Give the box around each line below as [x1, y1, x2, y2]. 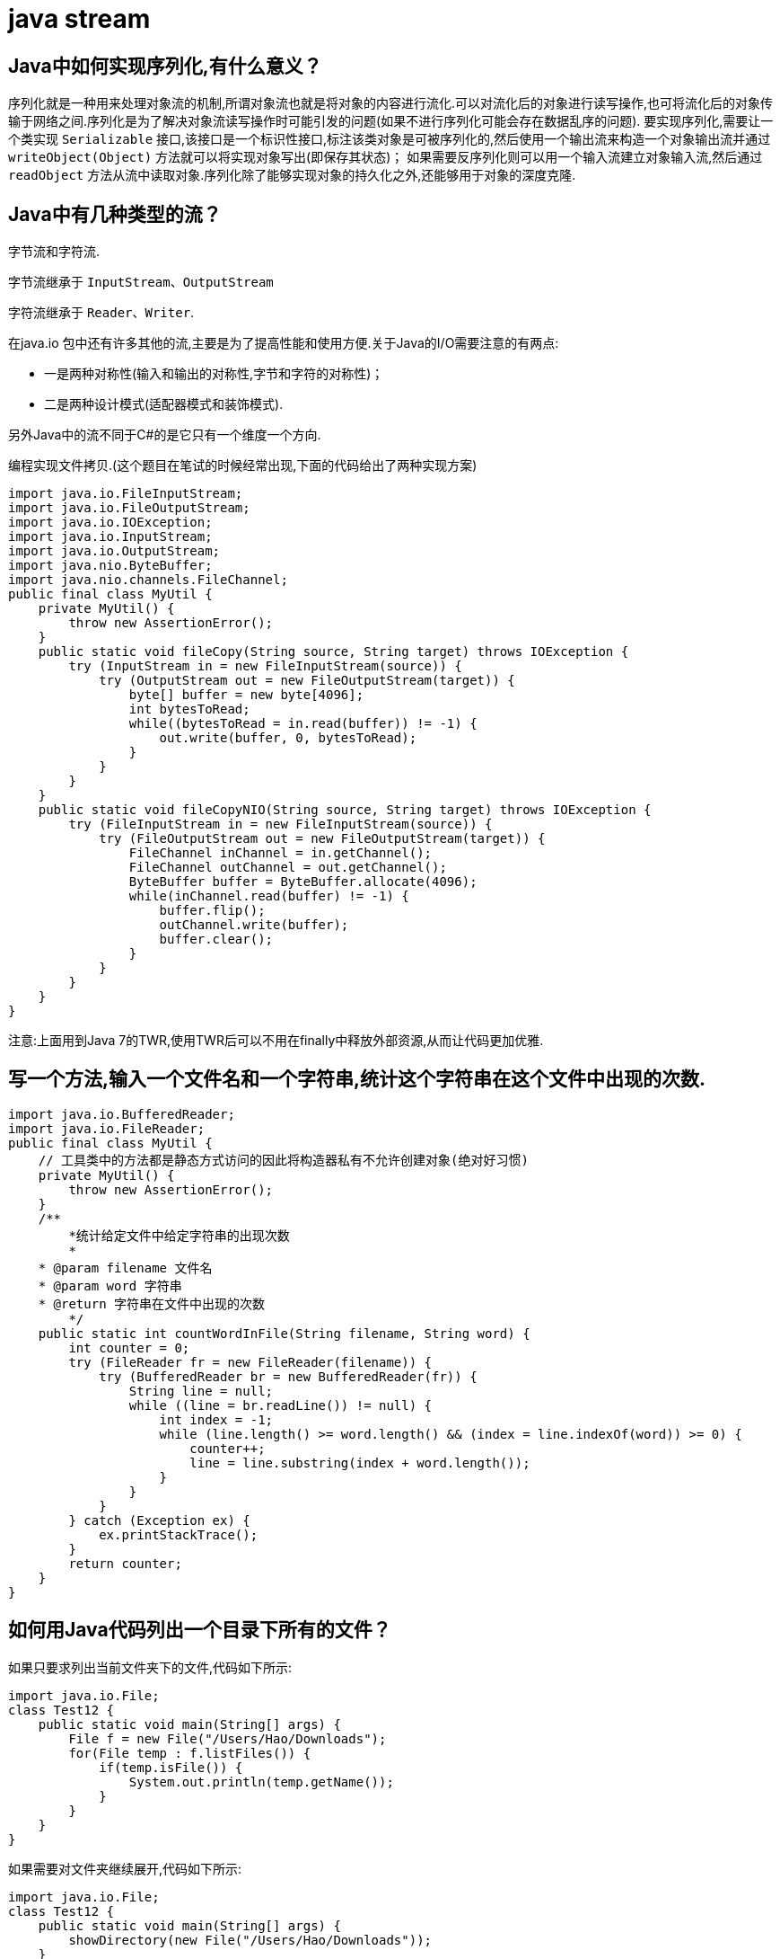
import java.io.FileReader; [8, 1121, 206, 1136]
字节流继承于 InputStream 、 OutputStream [8, 274, 274, 290]
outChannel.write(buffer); [159, 917, 349, 933]
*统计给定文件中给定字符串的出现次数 [68, 1228, 290, 1243]
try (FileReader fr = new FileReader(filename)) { [68, 1354, 433, 1370]
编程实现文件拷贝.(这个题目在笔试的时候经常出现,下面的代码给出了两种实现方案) [8, 457, 478, 474]
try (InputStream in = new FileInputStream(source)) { [68, 659, 462, 674]
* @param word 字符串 [38, 1278, 182, 1293]
